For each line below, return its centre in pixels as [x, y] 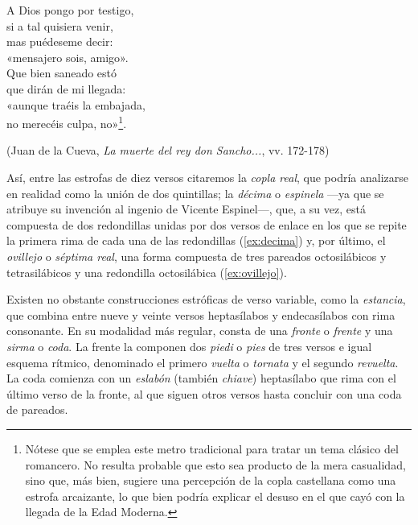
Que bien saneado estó [62, 73]
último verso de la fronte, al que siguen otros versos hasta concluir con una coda [204, 393]
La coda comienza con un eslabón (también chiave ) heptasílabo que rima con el [201, 378]
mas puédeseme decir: [60, 41]
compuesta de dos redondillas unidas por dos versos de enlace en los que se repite [207, 224]
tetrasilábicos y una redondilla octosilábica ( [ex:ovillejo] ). [147, 272]
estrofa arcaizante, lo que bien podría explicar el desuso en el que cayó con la [215, 496]
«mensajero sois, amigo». [68, 57]
